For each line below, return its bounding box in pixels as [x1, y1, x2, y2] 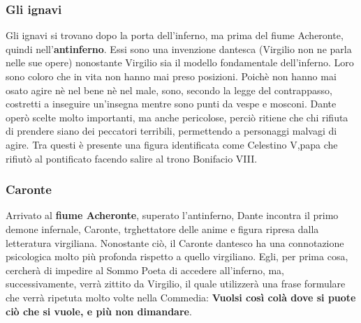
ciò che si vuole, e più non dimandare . [6, 303, 192, 318]
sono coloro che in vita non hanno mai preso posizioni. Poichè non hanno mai [6, 69, 337, 83]
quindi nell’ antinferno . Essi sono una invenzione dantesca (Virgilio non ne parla [6, 41, 352, 56]
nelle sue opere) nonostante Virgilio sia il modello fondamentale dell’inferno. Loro [6, 55, 354, 70]
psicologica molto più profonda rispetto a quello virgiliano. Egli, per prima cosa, [6, 249, 348, 264]
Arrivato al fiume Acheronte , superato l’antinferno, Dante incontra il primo [6, 208, 339, 223]
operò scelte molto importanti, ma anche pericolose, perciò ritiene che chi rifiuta [6, 110, 348, 124]
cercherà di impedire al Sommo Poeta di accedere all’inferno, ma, [6, 262, 284, 277]
